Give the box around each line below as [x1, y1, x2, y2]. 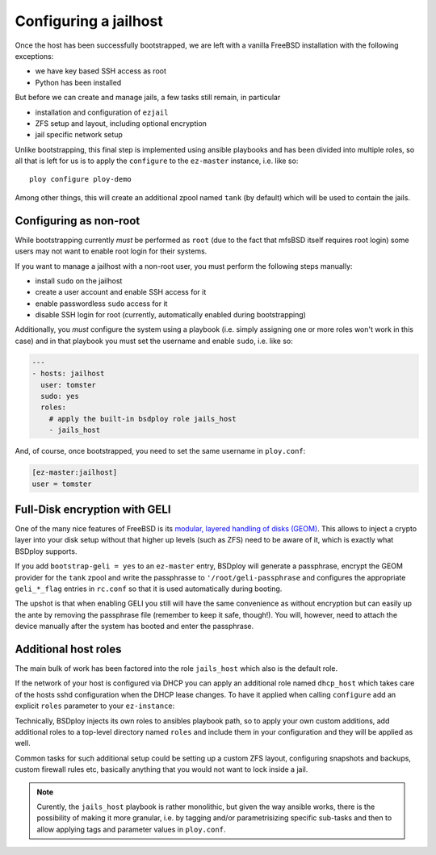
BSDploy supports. [15, 546, 78, 556]
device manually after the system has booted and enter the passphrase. [15, 622, 254, 631]
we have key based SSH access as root [35, 66, 167, 76]
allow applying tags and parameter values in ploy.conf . [36, 824, 226, 834]
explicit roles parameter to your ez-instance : [15, 701, 175, 710]
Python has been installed [35, 78, 122, 87]
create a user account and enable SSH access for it [35, 287, 207, 297]
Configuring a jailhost [15, 12, 163, 30]
